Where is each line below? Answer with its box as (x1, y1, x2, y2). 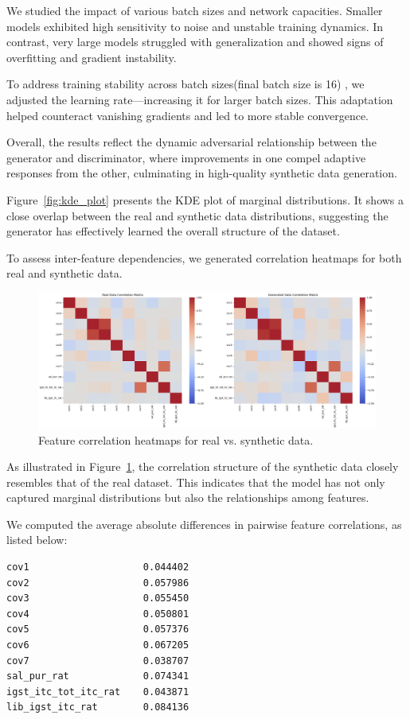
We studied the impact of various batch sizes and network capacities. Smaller (6, 2, 383, 18)
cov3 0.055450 (6, 593, 189, 604)
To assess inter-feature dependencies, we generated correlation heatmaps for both (6, 249, 402, 266)
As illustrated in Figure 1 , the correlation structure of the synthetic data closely (6, 458, 399, 475)
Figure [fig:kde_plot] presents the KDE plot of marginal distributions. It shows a (6, 191, 404, 208)
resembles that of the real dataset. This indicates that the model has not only (6, 473, 385, 490)
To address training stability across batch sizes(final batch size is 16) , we (6, 76, 365, 92)
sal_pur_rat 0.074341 (6, 670, 189, 682)
